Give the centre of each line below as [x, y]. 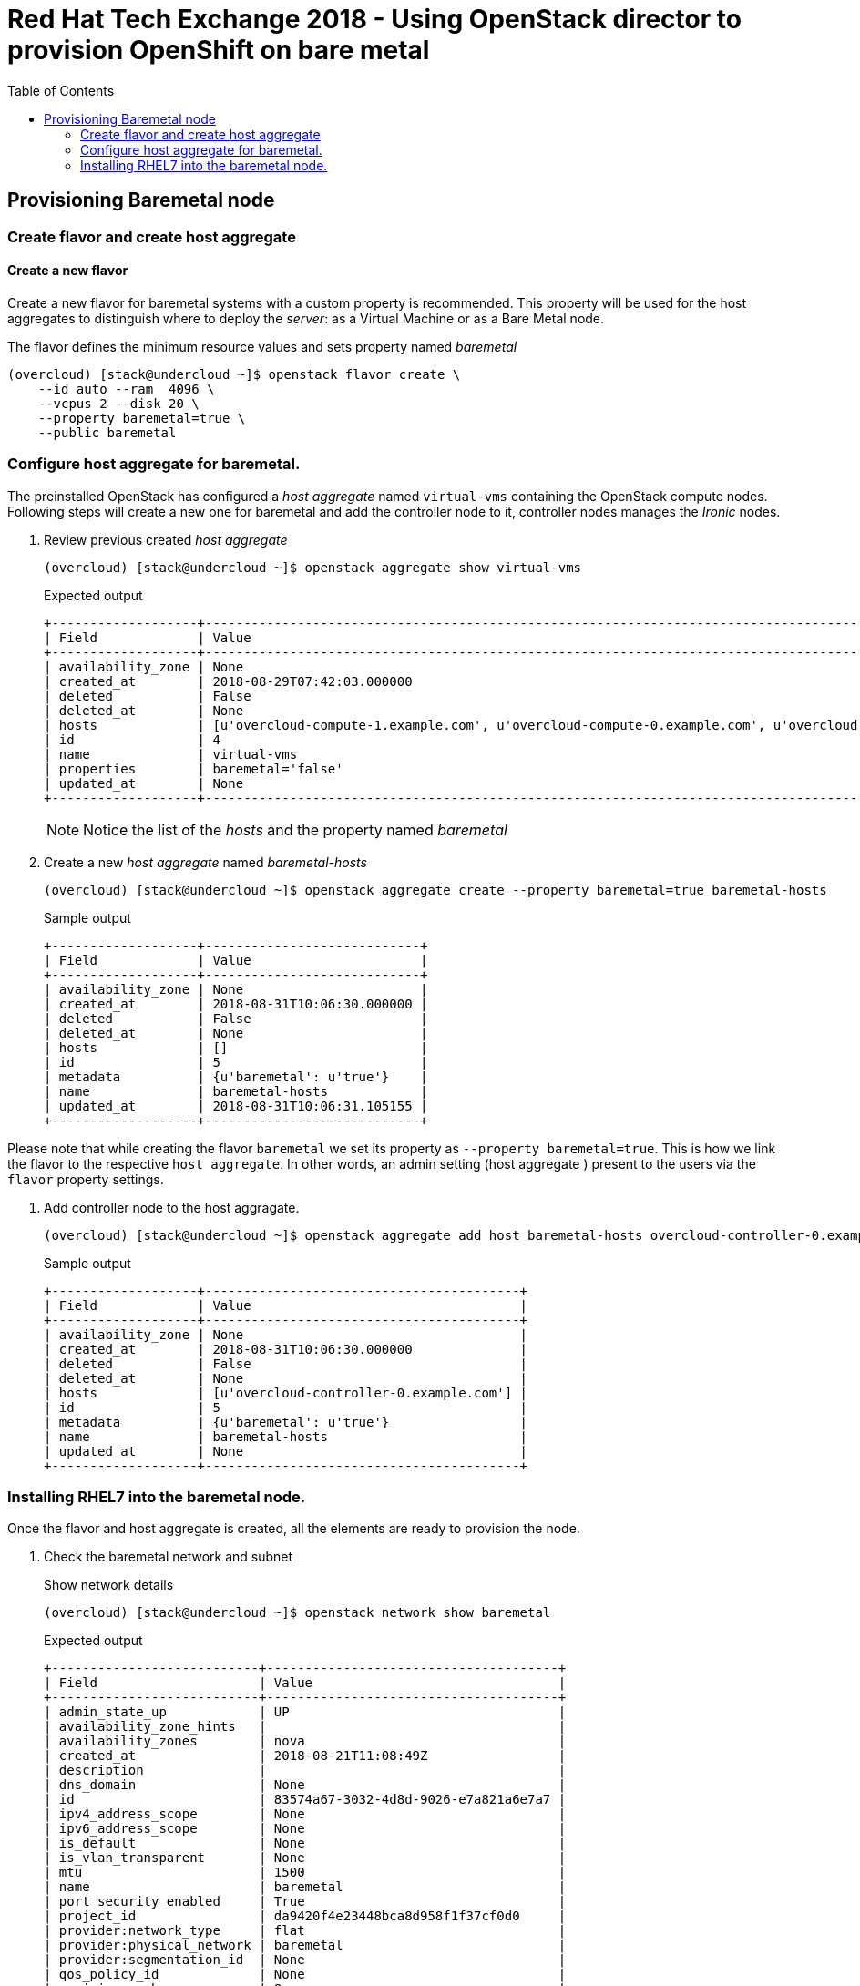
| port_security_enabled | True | [305, 1902]
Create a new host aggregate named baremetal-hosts [205, 862]
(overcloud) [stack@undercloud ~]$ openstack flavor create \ [234, 374]
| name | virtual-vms [171, 754]
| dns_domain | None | [305, 1785]
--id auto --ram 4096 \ [126, 389]
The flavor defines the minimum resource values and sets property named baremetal [262, 346]
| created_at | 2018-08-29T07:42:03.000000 [228, 681]
